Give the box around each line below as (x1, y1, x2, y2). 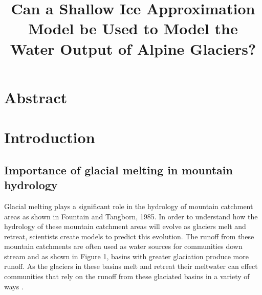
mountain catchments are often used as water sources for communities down (4, 241, 243, 252)
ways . (4, 281, 24, 291)
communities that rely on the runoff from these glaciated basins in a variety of (4, 271, 250, 282)
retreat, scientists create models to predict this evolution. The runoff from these (4, 231, 254, 241)
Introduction (4, 127, 95, 148)
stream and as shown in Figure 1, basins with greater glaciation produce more (4, 251, 249, 261)
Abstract (4, 86, 68, 107)
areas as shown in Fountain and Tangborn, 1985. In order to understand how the (4, 211, 258, 221)
